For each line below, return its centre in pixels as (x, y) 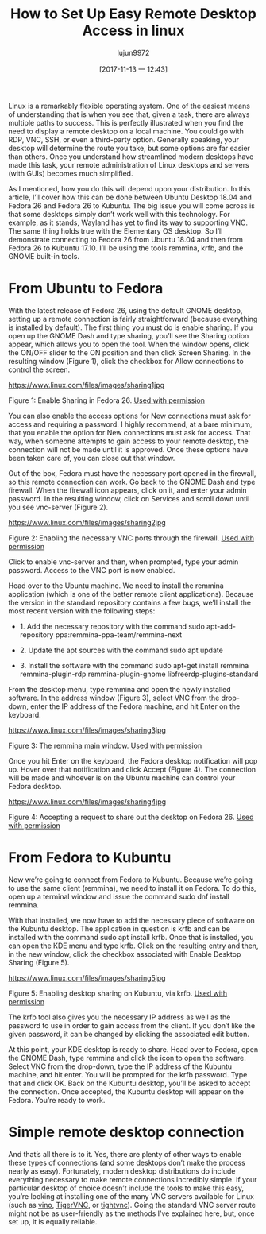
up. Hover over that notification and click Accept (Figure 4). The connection (132, 769)
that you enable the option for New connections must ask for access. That (129, 432)
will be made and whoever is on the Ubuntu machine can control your (122, 778)
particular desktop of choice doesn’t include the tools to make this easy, (126, 1188)
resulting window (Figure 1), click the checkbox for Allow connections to (126, 361)
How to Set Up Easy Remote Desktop (133, 14)
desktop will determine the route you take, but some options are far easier (129, 148)
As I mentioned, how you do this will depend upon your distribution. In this (129, 188)
